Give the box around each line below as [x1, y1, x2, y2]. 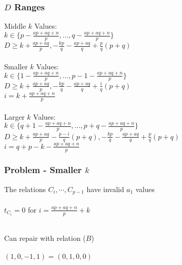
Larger [4, 111, 25, 122]
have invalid [86, 183, 124, 194]
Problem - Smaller [4, 163, 82, 176]
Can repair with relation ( [4, 233, 86, 243]
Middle [4, 21, 26, 31]
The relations [4, 183, 46, 194]
